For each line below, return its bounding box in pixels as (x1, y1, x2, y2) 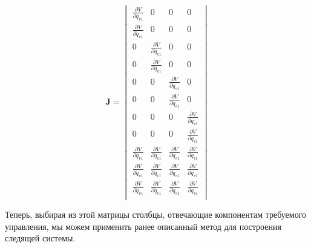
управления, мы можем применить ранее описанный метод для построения (5, 220, 281, 232)
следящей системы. (5, 232, 76, 244)
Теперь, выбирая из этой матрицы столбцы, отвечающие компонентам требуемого (5, 208, 307, 221)
